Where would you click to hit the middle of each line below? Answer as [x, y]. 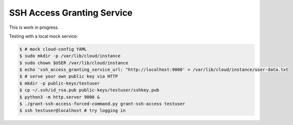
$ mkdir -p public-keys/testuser [60, 83]
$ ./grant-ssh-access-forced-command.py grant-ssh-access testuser [102, 104]
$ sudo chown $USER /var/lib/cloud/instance [74, 63]
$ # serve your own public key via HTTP [68, 76]
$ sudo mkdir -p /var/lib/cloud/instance [70, 56]
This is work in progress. [34, 27]
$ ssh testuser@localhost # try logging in [73, 111]
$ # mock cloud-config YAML [53, 49]
